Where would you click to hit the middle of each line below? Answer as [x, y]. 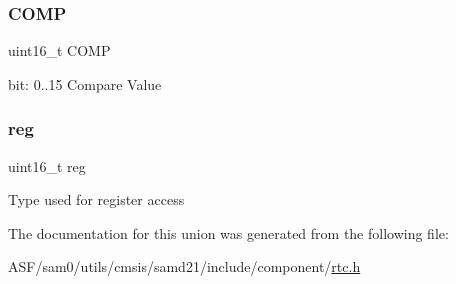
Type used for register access [96, 199]
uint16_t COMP [59, 50]
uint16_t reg [47, 165]
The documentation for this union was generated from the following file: [228, 232]
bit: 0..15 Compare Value [85, 83]
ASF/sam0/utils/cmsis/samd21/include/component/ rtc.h [184, 266]
